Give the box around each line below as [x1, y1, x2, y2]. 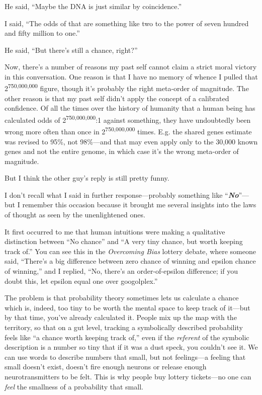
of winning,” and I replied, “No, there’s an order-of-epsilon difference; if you [5, 266, 238, 276]
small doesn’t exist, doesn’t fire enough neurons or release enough [5, 361, 207, 372]
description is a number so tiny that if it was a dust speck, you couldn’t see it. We [5, 342, 258, 352]
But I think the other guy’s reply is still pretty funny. [5, 173, 169, 183]
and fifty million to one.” [5, 28, 80, 38]
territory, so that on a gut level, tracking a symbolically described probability [5, 322, 243, 332]
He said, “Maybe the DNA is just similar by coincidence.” [5, 1, 182, 11]
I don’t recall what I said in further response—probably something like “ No [5, 189, 239, 200]
